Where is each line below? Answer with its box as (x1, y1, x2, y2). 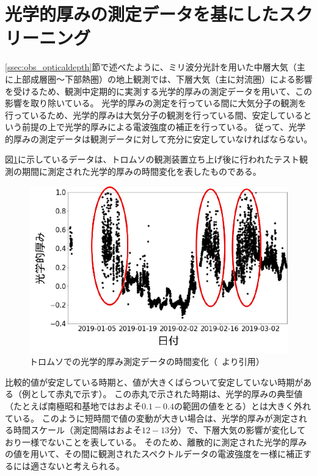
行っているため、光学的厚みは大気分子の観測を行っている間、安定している (5, 108, 304, 121)
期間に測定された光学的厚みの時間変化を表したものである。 (21, 165, 261, 178)
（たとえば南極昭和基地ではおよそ (5, 399, 142, 412)
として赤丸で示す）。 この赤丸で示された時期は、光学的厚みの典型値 (30, 387, 303, 400)
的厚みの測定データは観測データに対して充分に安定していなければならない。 (5, 132, 313, 145)
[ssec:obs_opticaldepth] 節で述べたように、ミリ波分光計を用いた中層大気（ (5, 60, 297, 73)
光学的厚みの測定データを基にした (5, 1, 279, 26)
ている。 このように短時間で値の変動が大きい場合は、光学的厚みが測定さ (5, 411, 299, 424)
